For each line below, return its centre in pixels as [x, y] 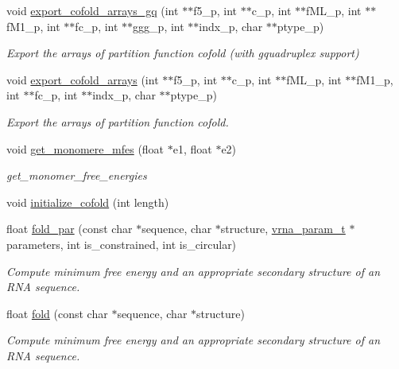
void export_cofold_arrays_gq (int [93, 10]
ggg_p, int [159, 26]
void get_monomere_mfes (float [85, 148]
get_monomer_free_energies [77, 175]
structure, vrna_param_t [283, 229]
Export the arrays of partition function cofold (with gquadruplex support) [183, 53]
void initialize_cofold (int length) [88, 202]
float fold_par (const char [70, 229]
